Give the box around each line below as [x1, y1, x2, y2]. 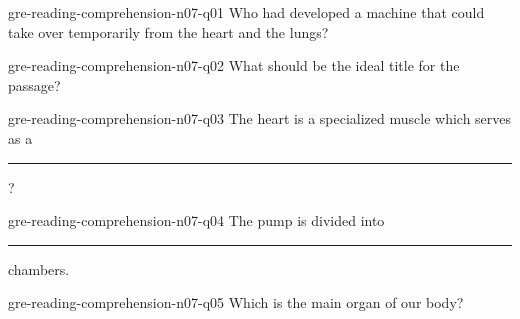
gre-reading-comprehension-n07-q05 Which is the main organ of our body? [8, 292, 464, 313]
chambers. [8, 258, 70, 279]
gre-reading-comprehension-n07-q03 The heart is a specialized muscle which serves [8, 108, 512, 129]
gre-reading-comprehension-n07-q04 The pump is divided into [8, 210, 385, 231]
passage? [8, 74, 61, 95]
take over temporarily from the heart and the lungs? [8, 21, 329, 42]
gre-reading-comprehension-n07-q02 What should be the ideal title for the [8, 55, 460, 76]
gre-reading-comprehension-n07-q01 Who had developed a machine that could [8, 2, 485, 22]
